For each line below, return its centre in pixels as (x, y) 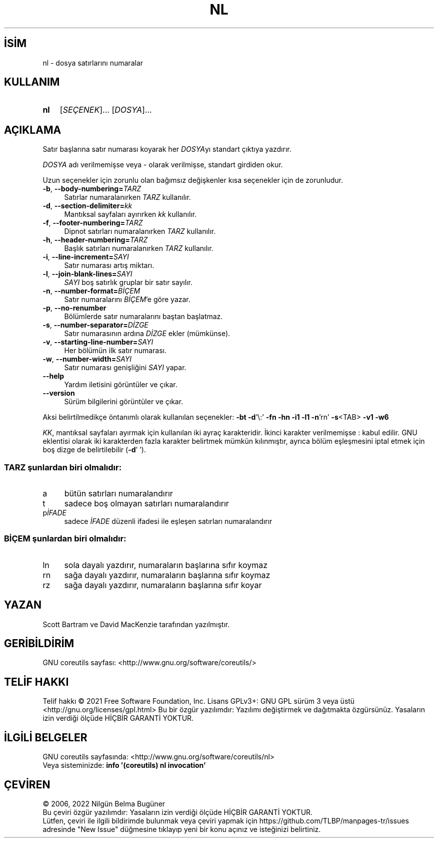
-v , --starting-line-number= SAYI (98, 342)
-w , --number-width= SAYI (87, 359)
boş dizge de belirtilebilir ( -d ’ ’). (94, 450)
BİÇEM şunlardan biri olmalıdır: (65, 539)
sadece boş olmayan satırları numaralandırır (146, 504)
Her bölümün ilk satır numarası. (115, 351)
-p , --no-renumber (74, 308)
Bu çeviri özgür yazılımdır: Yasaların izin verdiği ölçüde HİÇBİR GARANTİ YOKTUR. (178, 812)
